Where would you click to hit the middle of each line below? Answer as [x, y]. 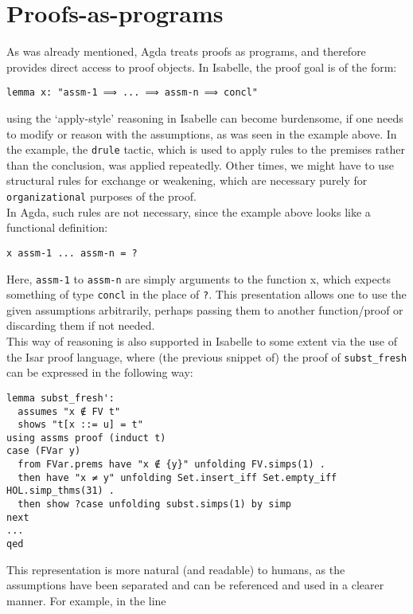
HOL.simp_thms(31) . [61, 491]
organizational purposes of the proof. [101, 196]
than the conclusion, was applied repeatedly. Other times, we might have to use [200, 164]
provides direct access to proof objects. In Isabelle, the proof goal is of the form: [202, 66]
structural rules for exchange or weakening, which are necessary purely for [187, 180]
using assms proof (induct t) [86, 438]
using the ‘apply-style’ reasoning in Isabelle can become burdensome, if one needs [205, 117]
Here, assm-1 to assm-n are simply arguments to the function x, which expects [199, 278]
